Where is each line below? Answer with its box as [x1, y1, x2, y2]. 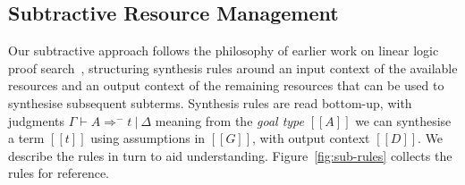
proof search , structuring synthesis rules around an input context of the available [8, 58, 458, 77]
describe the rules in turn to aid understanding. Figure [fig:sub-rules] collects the [8, 146, 452, 164]
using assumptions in [90, 129, 206, 147]
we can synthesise [355, 111, 452, 130]
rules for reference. [8, 164, 110, 182]
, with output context [252, 129, 370, 147]
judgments [8, 111, 65, 130]
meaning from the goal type [155, 111, 304, 130]
